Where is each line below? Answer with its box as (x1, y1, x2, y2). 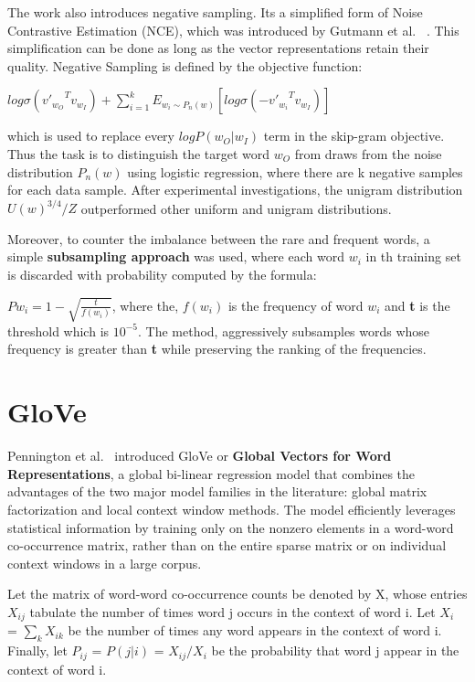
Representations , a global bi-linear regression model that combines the (7, 464, 416, 483)
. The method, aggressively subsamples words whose (138, 321, 430, 340)
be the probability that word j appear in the (211, 641, 459, 660)
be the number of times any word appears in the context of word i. (68, 621, 442, 640)
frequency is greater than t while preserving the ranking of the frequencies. (7, 339, 427, 358)
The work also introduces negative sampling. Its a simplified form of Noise (7, 3, 423, 21)
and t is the (385, 295, 450, 314)
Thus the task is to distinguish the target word (7, 144, 270, 163)
